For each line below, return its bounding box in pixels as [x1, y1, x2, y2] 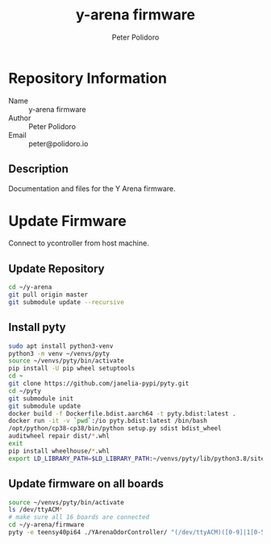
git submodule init [8, 394, 74, 403]
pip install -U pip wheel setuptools [8, 365, 135, 373]
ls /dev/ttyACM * [8, 506, 63, 514]
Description [8, 162, 69, 176]
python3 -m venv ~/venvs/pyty [8, 349, 110, 358]
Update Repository [8, 262, 105, 275]
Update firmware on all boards [8, 477, 164, 491]
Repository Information [8, 69, 168, 87]
